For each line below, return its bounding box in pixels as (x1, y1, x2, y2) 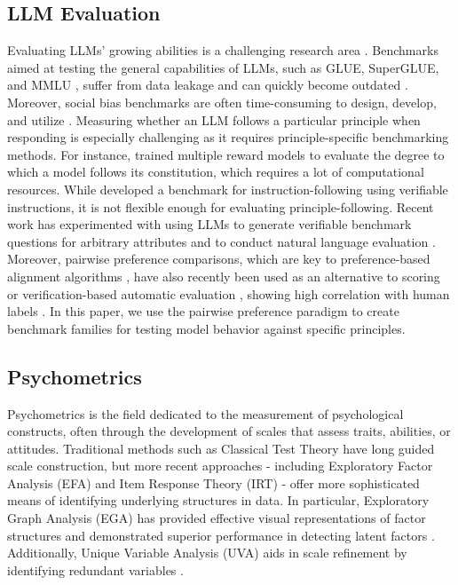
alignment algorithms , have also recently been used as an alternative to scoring (7, 266, 440, 285)
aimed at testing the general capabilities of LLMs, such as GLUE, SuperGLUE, (7, 58, 439, 76)
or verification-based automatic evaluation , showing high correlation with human (7, 284, 450, 303)
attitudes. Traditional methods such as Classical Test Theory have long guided (7, 439, 435, 457)
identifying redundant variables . (7, 560, 184, 579)
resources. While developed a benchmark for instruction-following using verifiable (7, 179, 448, 198)
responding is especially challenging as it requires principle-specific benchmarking (7, 128, 449, 146)
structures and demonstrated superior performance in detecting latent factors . (7, 526, 435, 544)
